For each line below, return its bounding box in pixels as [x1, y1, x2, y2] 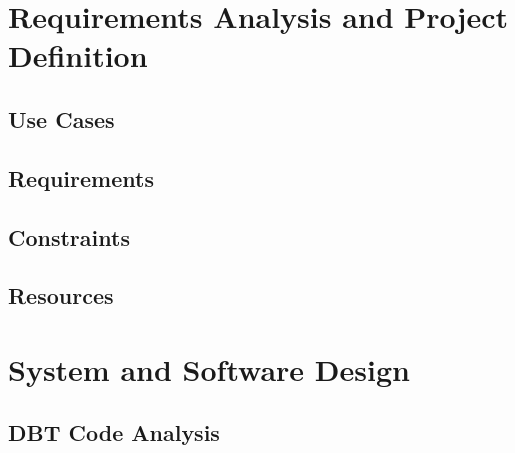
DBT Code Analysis [8, 417, 220, 448]
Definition [8, 35, 148, 76]
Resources [8, 280, 114, 311]
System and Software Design [8, 348, 410, 389]
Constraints [8, 221, 130, 252]
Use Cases [8, 103, 115, 134]
